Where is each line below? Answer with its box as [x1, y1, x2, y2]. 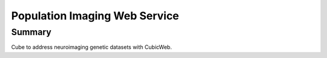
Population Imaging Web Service [11, 9, 179, 22]
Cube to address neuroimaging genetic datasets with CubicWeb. [11, 43, 172, 51]
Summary [11, 27, 51, 37]
